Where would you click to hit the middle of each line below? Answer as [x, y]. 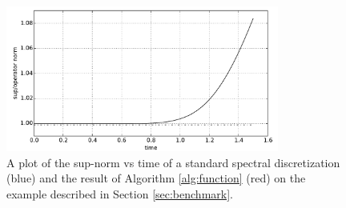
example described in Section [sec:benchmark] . [120, 193]
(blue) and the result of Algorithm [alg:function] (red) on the [156, 178]
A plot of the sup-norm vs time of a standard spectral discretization [173, 162]
